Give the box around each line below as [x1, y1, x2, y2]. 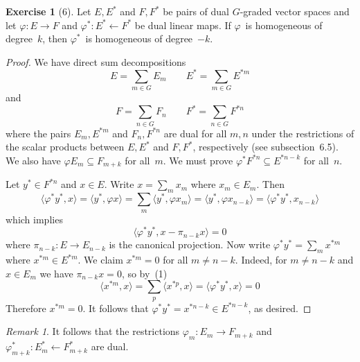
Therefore [6, 300, 46, 315]
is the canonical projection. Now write [109, 237, 271, 252]
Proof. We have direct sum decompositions [6, 54, 186, 69]
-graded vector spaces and [240, 4, 350, 18]
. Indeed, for [235, 252, 287, 266]
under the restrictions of [251, 126, 354, 140]
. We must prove [163, 153, 233, 167]
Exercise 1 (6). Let [6, 4, 91, 18]
